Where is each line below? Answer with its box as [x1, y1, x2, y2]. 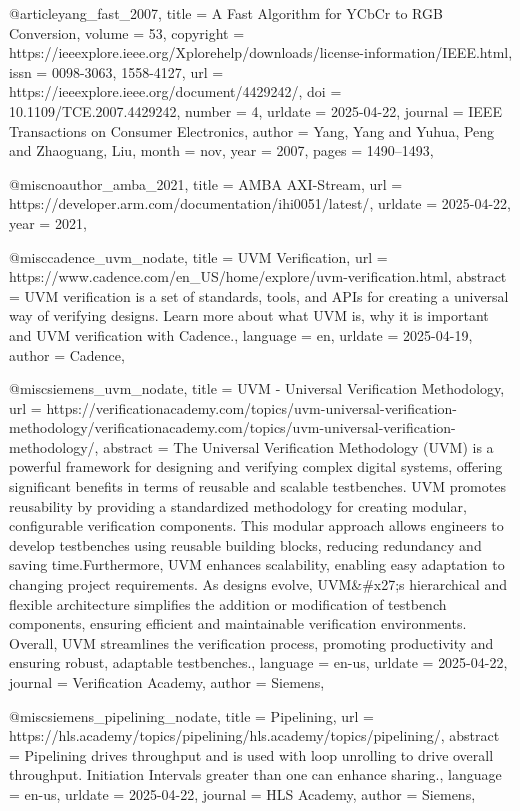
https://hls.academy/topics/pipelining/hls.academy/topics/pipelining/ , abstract [9, 725, 500, 746]
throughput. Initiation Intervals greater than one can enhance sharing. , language [9, 764, 502, 785]
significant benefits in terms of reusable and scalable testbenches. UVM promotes [9, 476, 506, 497]
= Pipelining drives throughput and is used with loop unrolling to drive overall [9, 744, 494, 765]
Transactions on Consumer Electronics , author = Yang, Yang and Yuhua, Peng [9, 120, 495, 141]
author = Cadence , [9, 344, 125, 365]
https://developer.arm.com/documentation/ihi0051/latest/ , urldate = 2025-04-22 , [9, 193, 511, 214]
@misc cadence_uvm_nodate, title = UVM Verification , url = [9, 246, 388, 267]
